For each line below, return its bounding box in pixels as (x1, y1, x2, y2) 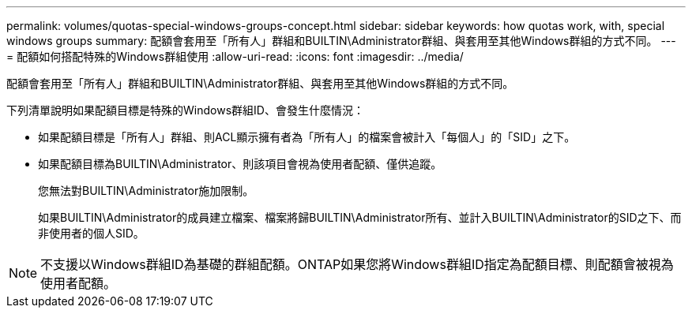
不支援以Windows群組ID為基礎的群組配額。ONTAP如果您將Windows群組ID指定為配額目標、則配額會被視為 (40, 256, 674, 272)
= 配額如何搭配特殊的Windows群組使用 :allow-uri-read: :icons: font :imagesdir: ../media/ (6, 50, 464, 63)
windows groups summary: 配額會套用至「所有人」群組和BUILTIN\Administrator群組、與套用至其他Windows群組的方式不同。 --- (6, 34, 676, 47)
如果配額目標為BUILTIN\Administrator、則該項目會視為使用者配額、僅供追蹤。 (38, 157, 442, 170)
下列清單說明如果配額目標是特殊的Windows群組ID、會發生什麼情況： (6, 103, 364, 117)
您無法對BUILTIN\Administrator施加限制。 (38, 184, 254, 197)
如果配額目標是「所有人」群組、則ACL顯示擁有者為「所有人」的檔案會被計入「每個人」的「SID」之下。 (38, 130, 576, 144)
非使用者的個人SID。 (38, 226, 145, 240)
